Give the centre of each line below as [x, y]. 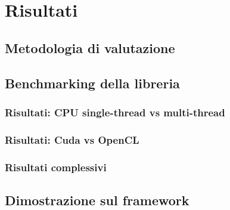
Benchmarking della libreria [92, 83]
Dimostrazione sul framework [97, 200]
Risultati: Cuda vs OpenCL [72, 139]
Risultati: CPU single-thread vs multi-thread [115, 112]
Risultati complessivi [56, 167]
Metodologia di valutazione [90, 47]
